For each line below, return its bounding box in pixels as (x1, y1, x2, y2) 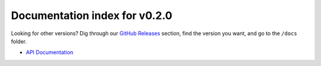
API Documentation (26, 49, 74, 56)
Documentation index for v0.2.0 (11, 9, 172, 22)
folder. (11, 37, 27, 45)
